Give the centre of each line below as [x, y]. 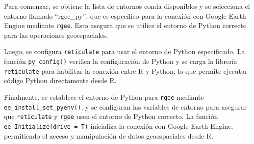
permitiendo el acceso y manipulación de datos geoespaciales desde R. [109, 135]
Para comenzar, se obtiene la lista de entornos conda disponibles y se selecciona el [127, 6]
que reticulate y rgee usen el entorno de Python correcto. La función [111, 116]
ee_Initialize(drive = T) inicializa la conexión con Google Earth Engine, [119, 126]
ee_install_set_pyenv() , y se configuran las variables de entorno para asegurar [126, 106]
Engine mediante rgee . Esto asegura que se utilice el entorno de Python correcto [125, 25]
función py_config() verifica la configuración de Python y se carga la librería [121, 61]
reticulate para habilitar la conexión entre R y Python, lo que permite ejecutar [126, 71]
